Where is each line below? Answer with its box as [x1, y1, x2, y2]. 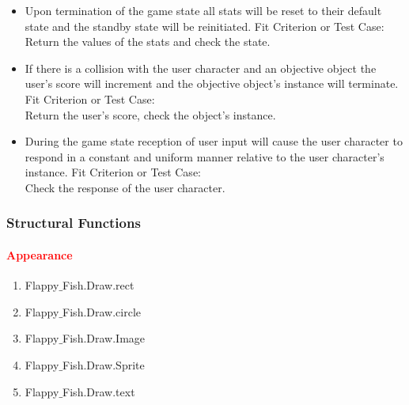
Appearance [6, 246, 73, 263]
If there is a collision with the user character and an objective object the [25, 59, 377, 76]
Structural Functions [6, 213, 141, 233]
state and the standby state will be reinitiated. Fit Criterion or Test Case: [25, 17, 384, 34]
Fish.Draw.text [62, 383, 135, 399]
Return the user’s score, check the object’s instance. [25, 106, 276, 123]
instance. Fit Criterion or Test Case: [25, 164, 201, 180]
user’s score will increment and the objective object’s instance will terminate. [25, 75, 399, 92]
